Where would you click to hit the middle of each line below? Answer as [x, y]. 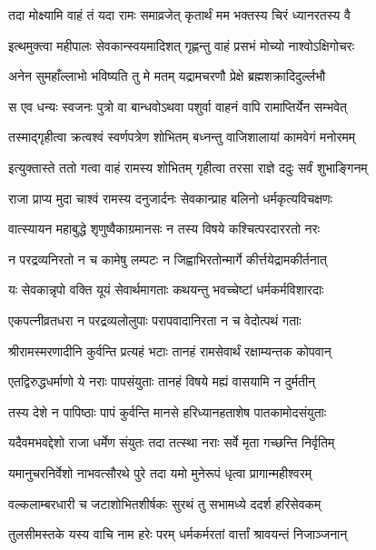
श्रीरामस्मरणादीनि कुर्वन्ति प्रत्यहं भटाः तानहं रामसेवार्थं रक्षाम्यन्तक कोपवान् [170, 350]
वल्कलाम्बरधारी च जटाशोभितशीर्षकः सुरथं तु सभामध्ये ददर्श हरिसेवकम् [165, 503]
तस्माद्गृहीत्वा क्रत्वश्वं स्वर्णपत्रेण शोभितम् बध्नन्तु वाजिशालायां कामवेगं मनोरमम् [182, 137]
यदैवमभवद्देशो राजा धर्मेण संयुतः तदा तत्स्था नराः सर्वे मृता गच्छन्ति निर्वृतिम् [172, 442]
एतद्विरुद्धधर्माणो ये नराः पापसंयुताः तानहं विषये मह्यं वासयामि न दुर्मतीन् [162, 381]
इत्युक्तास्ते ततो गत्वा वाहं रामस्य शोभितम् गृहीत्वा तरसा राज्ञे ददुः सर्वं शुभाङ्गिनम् [188, 167]
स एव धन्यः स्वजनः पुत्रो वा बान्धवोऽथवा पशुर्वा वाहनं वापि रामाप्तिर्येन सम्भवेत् [178, 106]
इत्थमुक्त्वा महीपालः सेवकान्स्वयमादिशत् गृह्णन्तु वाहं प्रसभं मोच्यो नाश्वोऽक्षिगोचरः [182, 45]
